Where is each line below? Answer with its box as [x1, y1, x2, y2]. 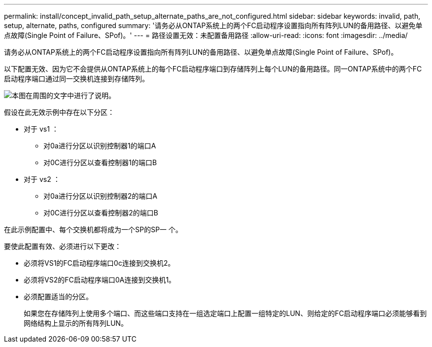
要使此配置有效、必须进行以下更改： [4, 242, 121, 250]
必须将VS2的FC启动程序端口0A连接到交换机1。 [24, 276, 176, 284]
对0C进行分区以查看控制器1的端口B [43, 158, 157, 167]
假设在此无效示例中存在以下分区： [4, 108, 114, 116]
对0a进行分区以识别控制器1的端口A [43, 141, 156, 150]
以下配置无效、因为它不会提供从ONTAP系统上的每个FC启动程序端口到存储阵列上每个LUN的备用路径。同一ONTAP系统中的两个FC [4, 65, 422, 73]
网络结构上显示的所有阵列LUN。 [24, 319, 128, 327]
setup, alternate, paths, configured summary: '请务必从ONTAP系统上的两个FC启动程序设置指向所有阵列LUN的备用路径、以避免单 [4, 21, 423, 30]
